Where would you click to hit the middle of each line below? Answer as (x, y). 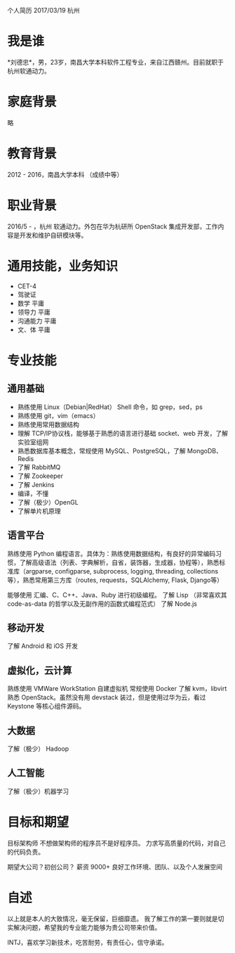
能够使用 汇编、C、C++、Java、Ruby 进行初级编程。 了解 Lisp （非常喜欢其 (117, 595)
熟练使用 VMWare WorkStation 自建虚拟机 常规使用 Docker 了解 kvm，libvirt (117, 689)
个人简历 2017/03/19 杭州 (43, 10)
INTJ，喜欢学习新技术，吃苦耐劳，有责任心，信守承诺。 (88, 942)
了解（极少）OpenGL (48, 502)
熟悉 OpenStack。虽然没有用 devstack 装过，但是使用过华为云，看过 (107, 697)
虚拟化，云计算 (40, 670)
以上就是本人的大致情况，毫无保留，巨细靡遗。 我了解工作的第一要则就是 (113, 919)
